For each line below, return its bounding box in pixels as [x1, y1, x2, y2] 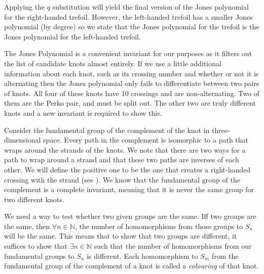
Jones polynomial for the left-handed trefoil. [4, 31, 141, 41]
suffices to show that [4, 241, 68, 251]
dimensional [4, 134, 41, 145]
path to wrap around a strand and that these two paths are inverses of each [4, 154, 239, 165]
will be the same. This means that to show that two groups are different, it [4, 231, 237, 241]
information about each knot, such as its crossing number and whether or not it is [4, 68, 259, 78]
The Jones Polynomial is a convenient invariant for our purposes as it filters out [4, 48, 252, 59]
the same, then [4, 220, 50, 231]
